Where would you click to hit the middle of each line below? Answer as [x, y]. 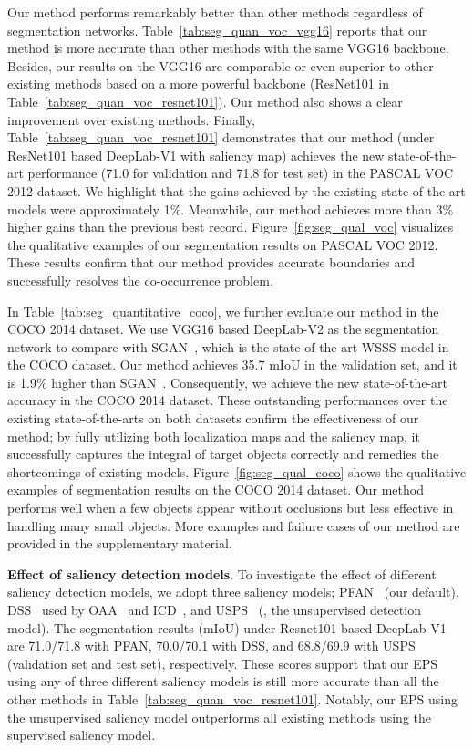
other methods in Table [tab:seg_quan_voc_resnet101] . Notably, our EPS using [232, 698]
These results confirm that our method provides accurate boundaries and [211, 262]
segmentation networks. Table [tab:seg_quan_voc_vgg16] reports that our [217, 30]
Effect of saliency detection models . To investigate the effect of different [222, 573]
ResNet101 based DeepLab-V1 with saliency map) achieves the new [196, 155]
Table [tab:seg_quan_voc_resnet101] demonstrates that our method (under [221, 137]
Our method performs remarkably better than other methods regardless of [215, 12]
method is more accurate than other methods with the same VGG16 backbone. [228, 48]
